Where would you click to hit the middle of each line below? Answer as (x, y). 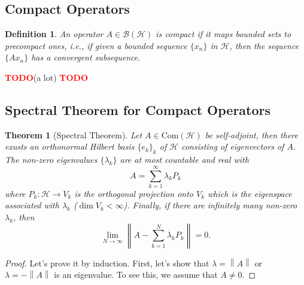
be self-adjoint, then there (251, 134)
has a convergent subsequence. (86, 57)
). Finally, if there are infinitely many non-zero (210, 205)
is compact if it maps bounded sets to (224, 34)
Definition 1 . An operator (54, 34)
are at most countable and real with (184, 160)
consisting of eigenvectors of (233, 146)
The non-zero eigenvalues (51, 160)
